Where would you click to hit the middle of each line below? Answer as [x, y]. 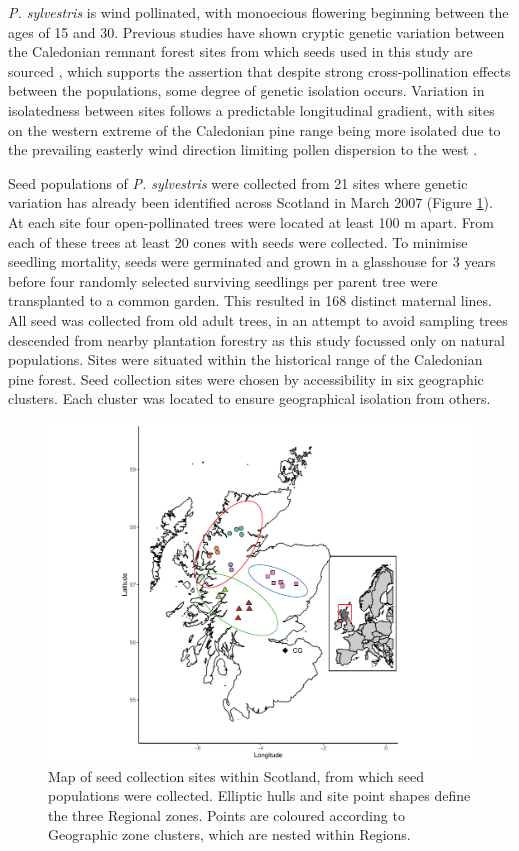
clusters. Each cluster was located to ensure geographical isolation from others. [249, 398]
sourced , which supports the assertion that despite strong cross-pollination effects [259, 70]
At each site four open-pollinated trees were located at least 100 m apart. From [251, 221]
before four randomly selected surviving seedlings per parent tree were [223, 280]
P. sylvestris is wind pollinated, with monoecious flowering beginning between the [258, 12]
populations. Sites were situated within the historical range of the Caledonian [245, 359]
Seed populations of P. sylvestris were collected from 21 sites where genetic [238, 182]
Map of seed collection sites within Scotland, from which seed [236, 775]
